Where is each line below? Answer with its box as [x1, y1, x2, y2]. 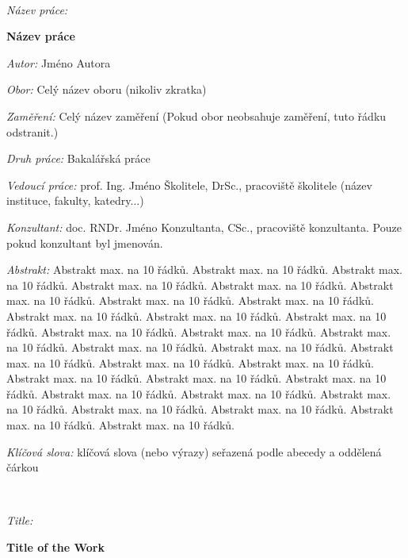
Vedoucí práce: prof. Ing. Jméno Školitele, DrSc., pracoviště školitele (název [6, 176, 372, 193]
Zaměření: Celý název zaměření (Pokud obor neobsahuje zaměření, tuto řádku [6, 107, 387, 124]
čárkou [6, 459, 39, 475]
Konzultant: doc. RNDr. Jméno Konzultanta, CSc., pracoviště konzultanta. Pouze [6, 218, 402, 235]
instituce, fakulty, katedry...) [6, 192, 144, 209]
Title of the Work [6, 539, 105, 556]
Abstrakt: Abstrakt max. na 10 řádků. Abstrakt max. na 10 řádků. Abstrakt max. [6, 261, 402, 278]
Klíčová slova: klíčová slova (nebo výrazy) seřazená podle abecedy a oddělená [6, 443, 382, 460]
